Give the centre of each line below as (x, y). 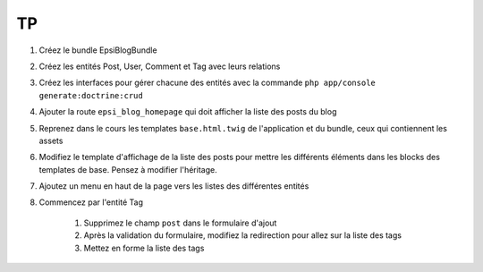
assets (51, 140)
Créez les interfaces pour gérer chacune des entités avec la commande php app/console (207, 83)
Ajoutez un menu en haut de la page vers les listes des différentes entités (174, 186)
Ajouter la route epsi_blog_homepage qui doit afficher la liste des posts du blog (188, 112)
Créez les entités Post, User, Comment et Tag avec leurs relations (160, 66)
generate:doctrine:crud (91, 95)
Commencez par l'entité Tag (91, 202)
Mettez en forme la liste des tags (144, 248)
